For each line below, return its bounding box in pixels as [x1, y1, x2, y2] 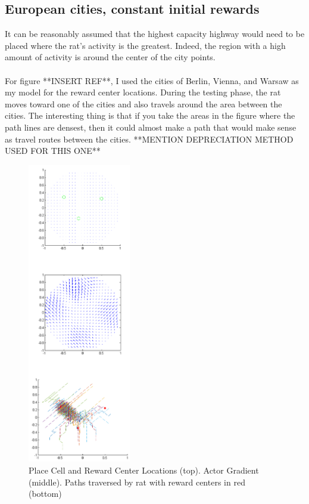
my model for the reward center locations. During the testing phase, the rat [5, 86, 281, 98]
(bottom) [29, 487, 62, 500]
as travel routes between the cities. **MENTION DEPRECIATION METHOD [5, 132, 294, 145]
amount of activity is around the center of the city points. [5, 51, 216, 63]
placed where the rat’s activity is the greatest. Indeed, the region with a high [5, 39, 286, 51]
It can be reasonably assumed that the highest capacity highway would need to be [5, 27, 305, 40]
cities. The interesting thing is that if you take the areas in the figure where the [5, 109, 295, 122]
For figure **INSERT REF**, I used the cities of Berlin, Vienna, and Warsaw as [5, 74, 299, 86]
